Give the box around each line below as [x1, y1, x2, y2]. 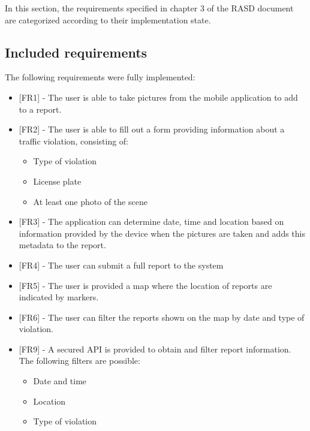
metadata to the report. [19, 239, 106, 251]
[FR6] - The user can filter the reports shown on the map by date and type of [19, 311, 305, 323]
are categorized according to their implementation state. [5, 13, 211, 26]
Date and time [33, 375, 87, 387]
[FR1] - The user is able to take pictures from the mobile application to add [19, 91, 298, 103]
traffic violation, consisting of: [19, 134, 129, 147]
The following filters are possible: [19, 354, 140, 367]
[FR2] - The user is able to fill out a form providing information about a [19, 123, 285, 135]
